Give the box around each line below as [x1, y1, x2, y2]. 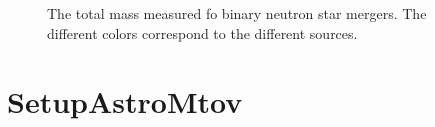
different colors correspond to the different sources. [47, 22, 358, 43]
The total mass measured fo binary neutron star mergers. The [47, 3, 427, 23]
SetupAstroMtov [7, 81, 243, 122]
